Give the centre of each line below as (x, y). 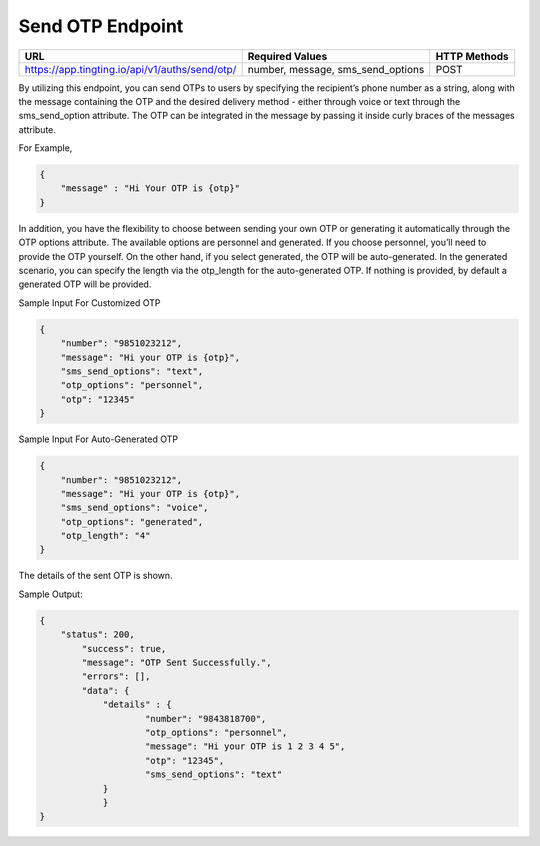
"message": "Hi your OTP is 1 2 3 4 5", (245, 746)
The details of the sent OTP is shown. (96, 576)
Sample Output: (51, 594)
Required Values (287, 56)
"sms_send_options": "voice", (134, 508)
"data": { (105, 690)
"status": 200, (97, 634)
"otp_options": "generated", (132, 521)
